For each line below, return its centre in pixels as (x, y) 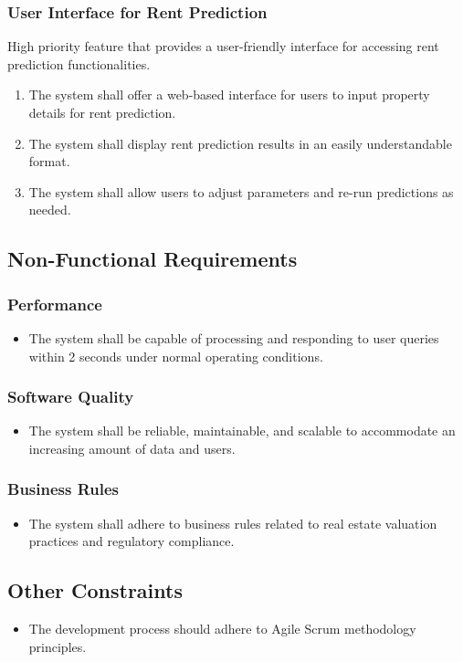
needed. (50, 210)
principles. (58, 646)
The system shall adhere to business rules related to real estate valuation (233, 523)
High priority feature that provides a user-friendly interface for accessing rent (223, 46)
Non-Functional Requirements (153, 259)
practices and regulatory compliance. (132, 541)
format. (49, 161)
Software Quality (71, 397)
